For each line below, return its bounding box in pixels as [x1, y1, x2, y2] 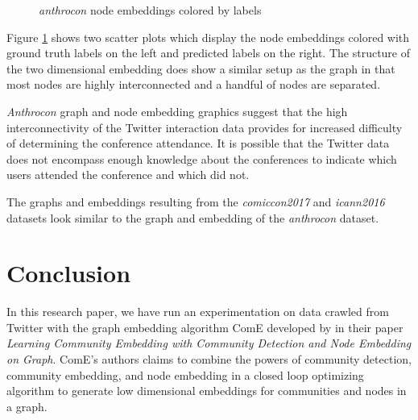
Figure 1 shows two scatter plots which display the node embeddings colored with [6, 28, 410, 45]
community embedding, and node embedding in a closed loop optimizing [6, 366, 364, 383]
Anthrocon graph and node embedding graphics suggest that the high [6, 102, 348, 119]
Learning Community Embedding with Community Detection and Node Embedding [6, 335, 412, 351]
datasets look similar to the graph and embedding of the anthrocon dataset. [6, 209, 379, 226]
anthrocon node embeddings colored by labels [39, 2, 262, 18]
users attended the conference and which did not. [6, 166, 250, 183]
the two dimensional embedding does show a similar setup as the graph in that [6, 60, 395, 77]
